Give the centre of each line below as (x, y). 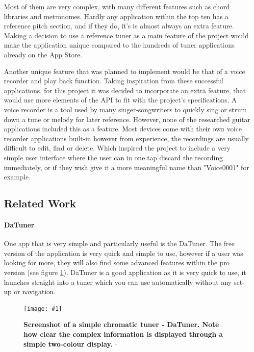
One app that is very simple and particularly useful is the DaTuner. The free (119, 243)
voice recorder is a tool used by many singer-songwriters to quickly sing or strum (126, 109)
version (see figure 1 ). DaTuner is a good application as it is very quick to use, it (125, 272)
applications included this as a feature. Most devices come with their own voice (123, 129)
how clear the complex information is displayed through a (123, 334)
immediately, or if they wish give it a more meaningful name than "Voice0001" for (127, 167)
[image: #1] (43, 309)
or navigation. (35, 291)
